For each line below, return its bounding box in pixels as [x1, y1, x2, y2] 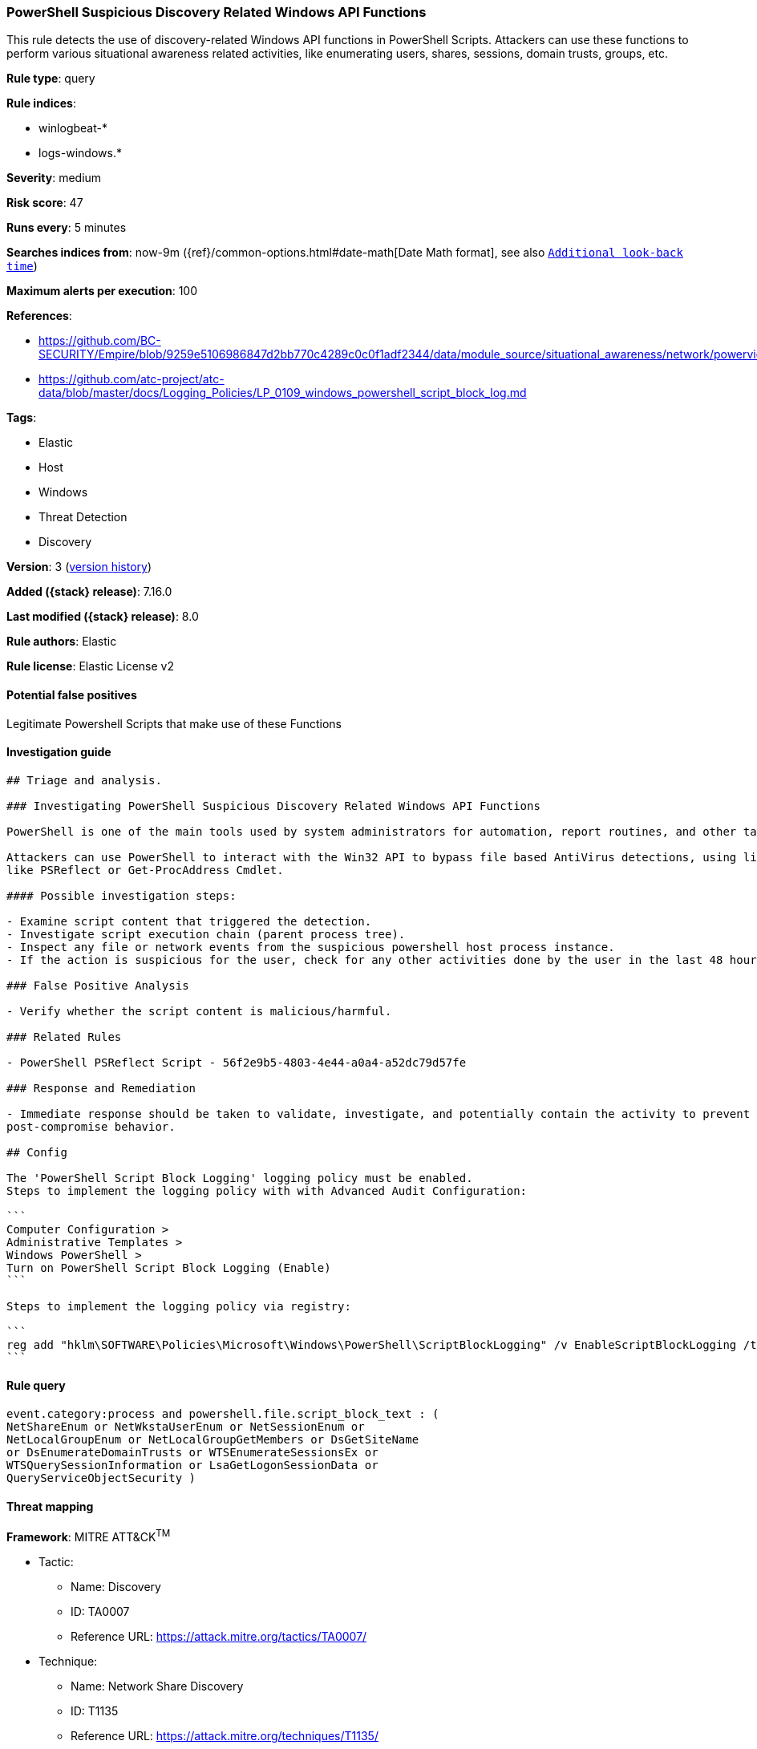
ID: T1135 [71, 1703, 119, 1718]
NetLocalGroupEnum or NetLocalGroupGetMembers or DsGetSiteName [6, 1433, 419, 1447]
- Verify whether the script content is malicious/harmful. [6, 1004, 392, 1018]
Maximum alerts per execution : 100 [6, 284, 198, 298]
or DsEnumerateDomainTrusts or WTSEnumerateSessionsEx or [6, 1446, 378, 1460]
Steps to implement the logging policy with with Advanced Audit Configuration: [6, 1184, 528, 1197]
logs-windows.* [38, 146, 122, 160]
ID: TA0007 [71, 1604, 130, 1618]
